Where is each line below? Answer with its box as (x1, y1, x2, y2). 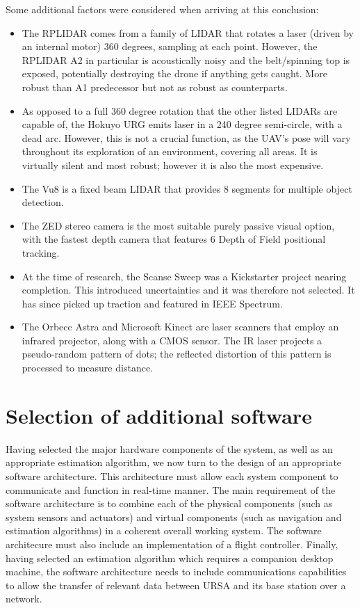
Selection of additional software (6, 401, 312, 429)
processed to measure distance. (22, 360, 153, 375)
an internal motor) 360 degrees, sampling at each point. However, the (22, 39, 318, 54)
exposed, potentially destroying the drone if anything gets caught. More (22, 66, 327, 81)
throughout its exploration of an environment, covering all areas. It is (22, 144, 318, 159)
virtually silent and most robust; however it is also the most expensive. (22, 157, 324, 172)
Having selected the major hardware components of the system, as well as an (6, 441, 333, 456)
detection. (22, 195, 64, 209)
